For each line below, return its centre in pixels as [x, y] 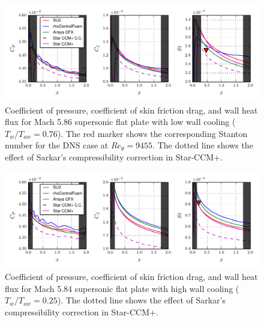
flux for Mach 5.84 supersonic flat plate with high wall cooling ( [122, 288]
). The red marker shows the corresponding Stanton [152, 133]
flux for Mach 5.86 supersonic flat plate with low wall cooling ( [120, 122]
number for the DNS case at [57, 145]
